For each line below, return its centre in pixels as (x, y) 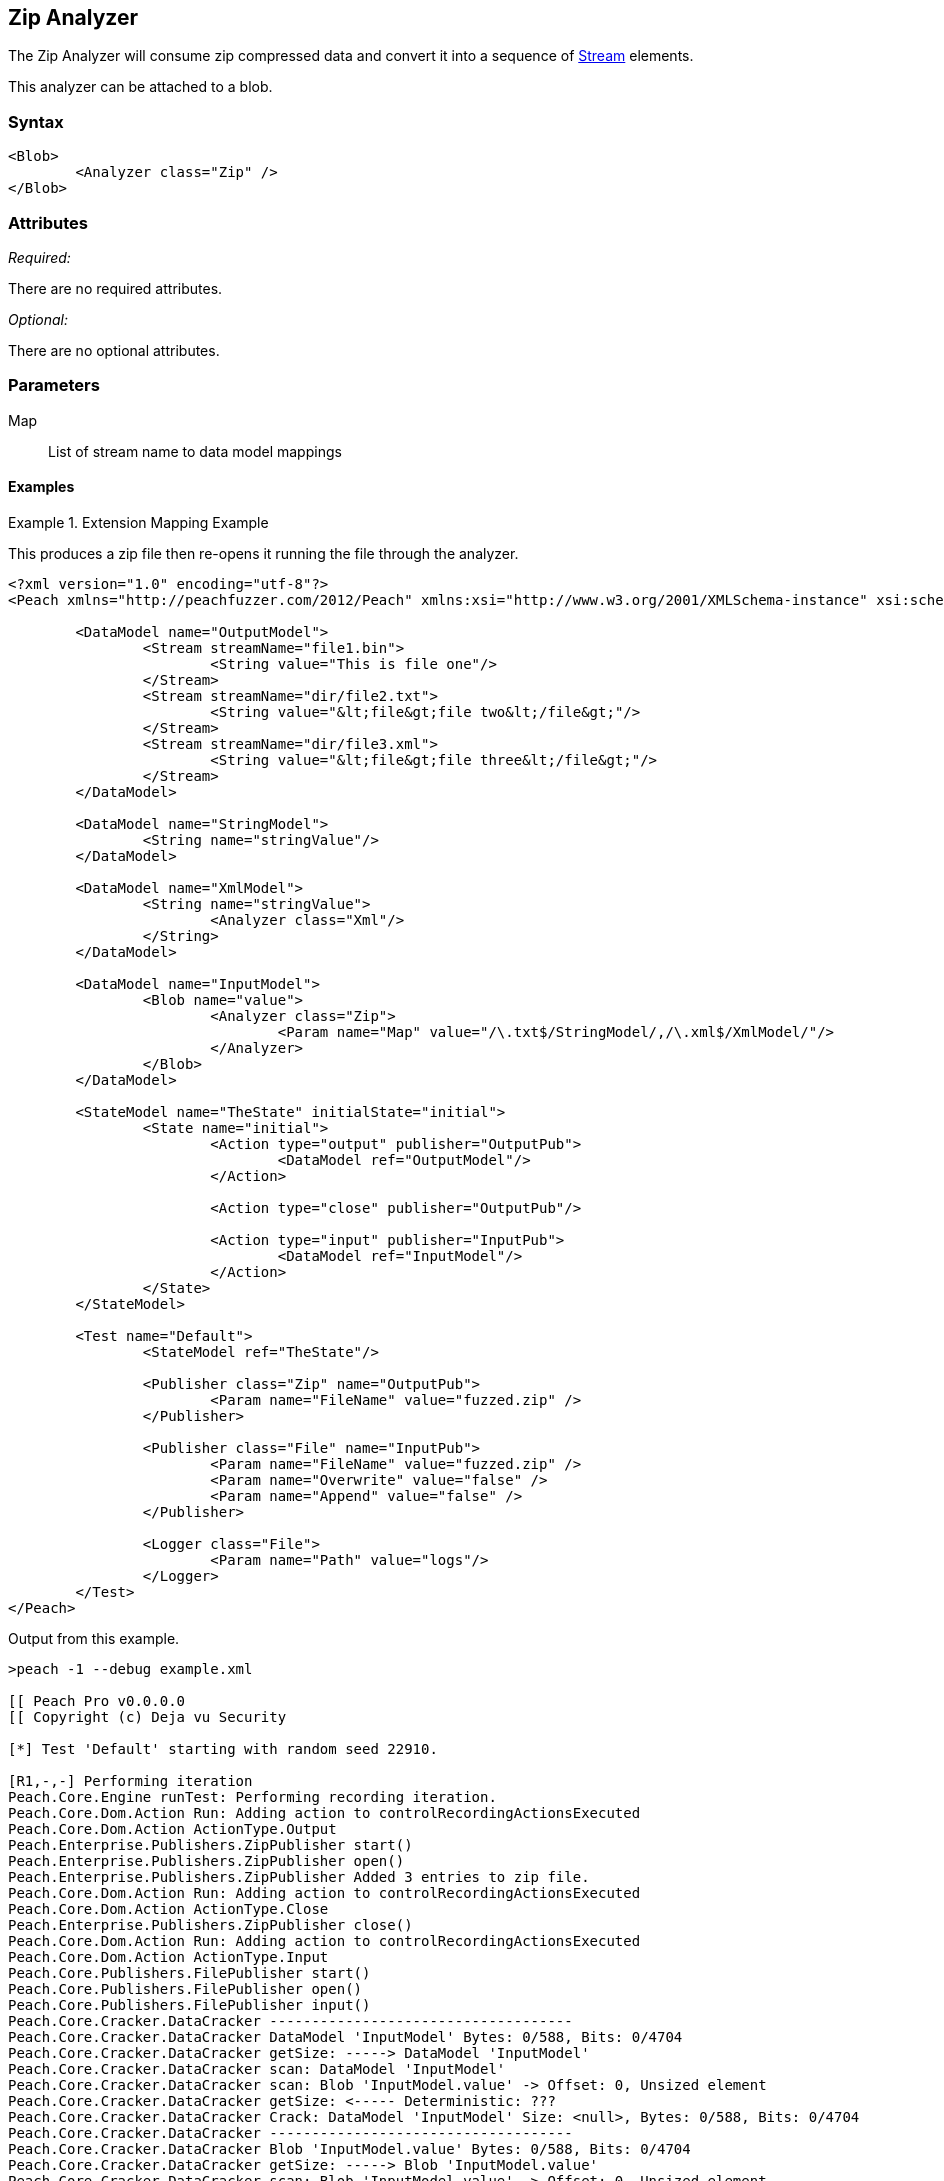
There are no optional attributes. (114, 350)
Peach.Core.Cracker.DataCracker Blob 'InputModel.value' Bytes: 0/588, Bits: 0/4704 (349, 2148)
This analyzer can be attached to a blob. (140, 87)
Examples (41, 487)
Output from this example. (94, 1638)
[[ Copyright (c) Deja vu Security (147, 1716)
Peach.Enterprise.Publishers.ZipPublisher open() (206, 1860)
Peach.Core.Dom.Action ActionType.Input (168, 1956)
